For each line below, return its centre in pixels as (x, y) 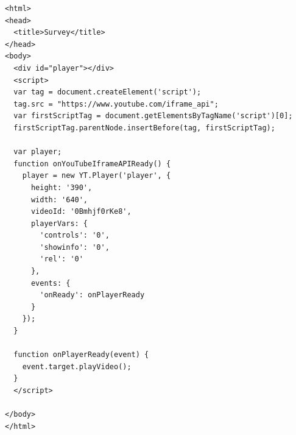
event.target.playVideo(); (77, 366)
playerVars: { (59, 223)
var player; (38, 152)
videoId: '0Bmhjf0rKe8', (81, 212)
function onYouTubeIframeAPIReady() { (92, 164)
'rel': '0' (62, 259)
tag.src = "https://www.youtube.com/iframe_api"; (116, 104)
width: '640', (59, 200)
